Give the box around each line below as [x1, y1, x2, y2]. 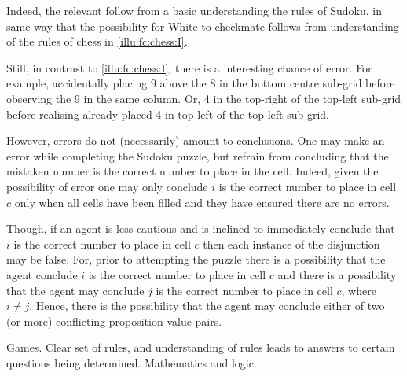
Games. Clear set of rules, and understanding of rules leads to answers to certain [6, 339, 395, 356]
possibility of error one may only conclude [6, 178, 208, 194]
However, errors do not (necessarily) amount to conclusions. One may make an [6, 132, 385, 149]
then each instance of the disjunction [203, 235, 380, 252]
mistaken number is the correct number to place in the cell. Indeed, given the [6, 163, 379, 179]
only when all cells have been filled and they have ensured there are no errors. [14, 194, 390, 210]
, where [341, 282, 376, 298]
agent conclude [6, 266, 78, 282]
